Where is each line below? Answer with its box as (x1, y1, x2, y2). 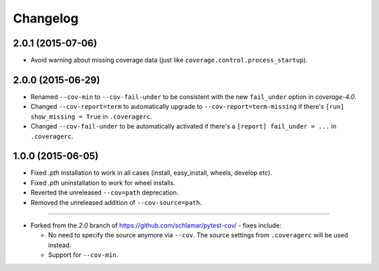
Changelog (13, 11, 79, 26)
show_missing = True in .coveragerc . (30, 112, 152, 121)
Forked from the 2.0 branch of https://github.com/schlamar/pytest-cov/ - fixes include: (30, 221, 282, 230)
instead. (48, 241, 72, 249)
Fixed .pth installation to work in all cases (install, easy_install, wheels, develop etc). (30, 168, 273, 177)
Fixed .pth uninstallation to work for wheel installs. (30, 178, 175, 187)
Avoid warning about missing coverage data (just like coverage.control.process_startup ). (30, 56, 308, 65)
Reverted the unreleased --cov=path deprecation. (30, 188, 179, 197)
